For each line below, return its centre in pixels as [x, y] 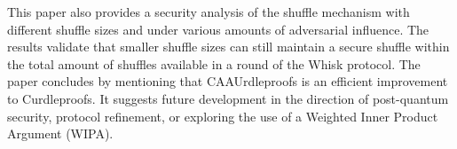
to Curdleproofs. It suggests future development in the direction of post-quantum [228, 98]
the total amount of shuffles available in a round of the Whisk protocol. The [214, 63]
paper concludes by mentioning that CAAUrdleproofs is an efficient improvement [228, 81]
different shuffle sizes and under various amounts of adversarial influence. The [218, 29]
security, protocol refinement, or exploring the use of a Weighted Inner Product [223, 116]
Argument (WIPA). [60, 133]
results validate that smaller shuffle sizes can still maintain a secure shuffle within [228, 47]
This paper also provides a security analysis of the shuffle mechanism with [209, 12]
